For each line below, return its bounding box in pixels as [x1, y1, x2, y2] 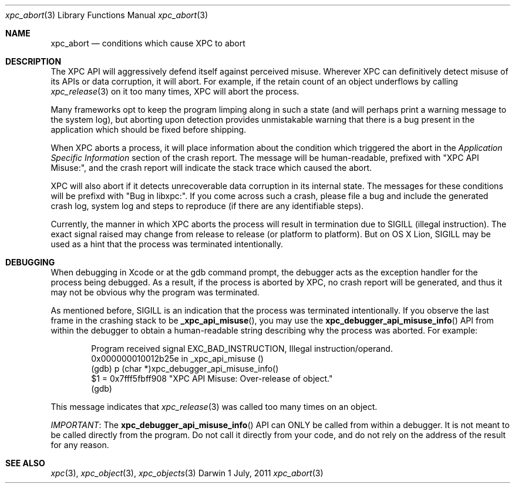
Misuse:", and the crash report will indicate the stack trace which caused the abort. [51, 163, 372, 173]
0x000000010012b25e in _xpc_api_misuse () [91, 354, 264, 364]
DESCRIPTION [5, 56, 62, 66]
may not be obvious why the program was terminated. [51, 287, 260, 297]
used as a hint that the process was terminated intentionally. [51, 239, 284, 249]
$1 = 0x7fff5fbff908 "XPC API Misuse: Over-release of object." [91, 373, 333, 383]
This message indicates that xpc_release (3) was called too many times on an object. [51, 402, 378, 412]
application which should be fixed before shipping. [51, 124, 247, 134]
